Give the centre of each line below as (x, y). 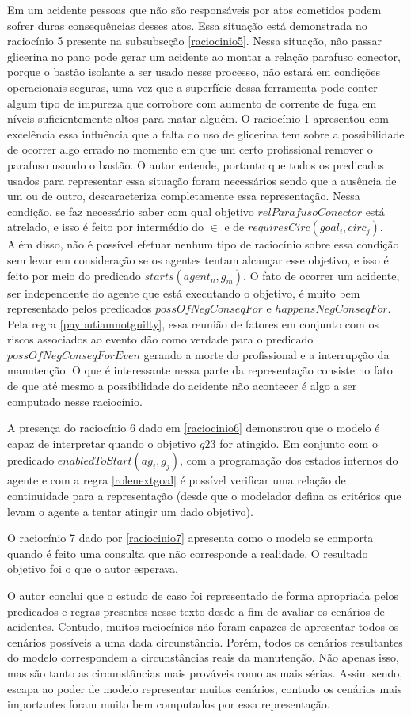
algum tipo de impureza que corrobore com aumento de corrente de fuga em (192, 102)
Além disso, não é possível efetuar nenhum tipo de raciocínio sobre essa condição (203, 244)
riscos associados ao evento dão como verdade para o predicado (160, 339)
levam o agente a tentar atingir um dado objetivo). (130, 511)
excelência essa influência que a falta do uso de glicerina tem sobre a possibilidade (206, 133)
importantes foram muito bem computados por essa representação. (169, 704)
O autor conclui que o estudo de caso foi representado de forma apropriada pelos (203, 595)
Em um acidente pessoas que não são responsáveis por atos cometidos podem (194, 9)
